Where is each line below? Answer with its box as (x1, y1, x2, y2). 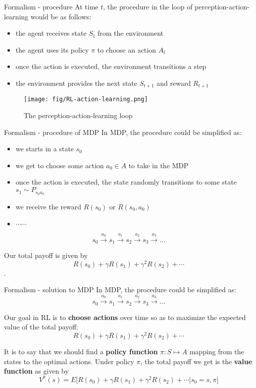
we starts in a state (15, 143, 74, 154)
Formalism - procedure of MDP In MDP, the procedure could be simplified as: (4, 127, 242, 137)
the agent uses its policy (15, 44, 89, 55)
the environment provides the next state (15, 77, 138, 88)
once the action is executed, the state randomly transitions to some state (15, 177, 237, 187)
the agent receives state (15, 28, 87, 38)
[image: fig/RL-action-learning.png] (24, 96, 148, 103)
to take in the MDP (128, 160, 189, 170)
